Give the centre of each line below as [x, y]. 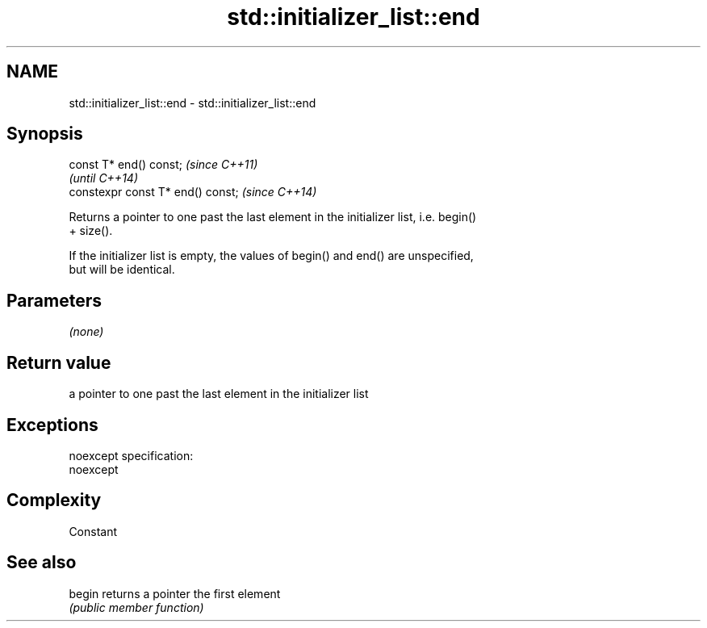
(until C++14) [103, 178]
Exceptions [52, 425]
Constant [93, 531]
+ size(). [91, 231]
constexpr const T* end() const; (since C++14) [193, 192]
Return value [59, 362]
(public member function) [136, 607]
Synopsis [45, 134]
